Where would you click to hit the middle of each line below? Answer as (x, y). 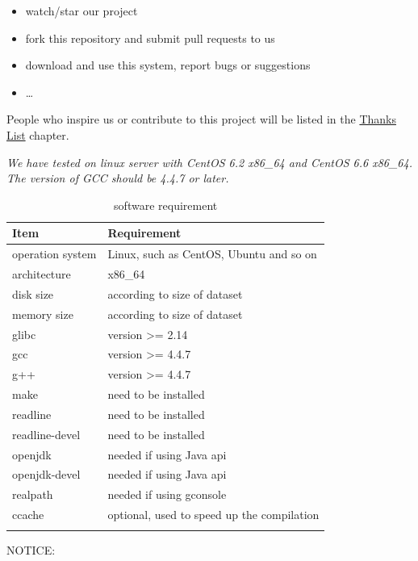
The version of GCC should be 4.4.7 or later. (118, 178)
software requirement (166, 205)
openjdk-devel (46, 474)
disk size (33, 293)
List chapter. (38, 134)
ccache (28, 515)
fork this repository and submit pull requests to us (150, 38)
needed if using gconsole (167, 494)
